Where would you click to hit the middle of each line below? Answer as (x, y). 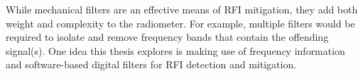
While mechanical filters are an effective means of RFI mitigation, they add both (182, 9)
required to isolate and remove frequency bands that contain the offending (167, 37)
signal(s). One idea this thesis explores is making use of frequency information (175, 50)
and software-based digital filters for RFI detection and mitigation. (151, 64)
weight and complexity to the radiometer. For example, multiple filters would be (180, 23)
